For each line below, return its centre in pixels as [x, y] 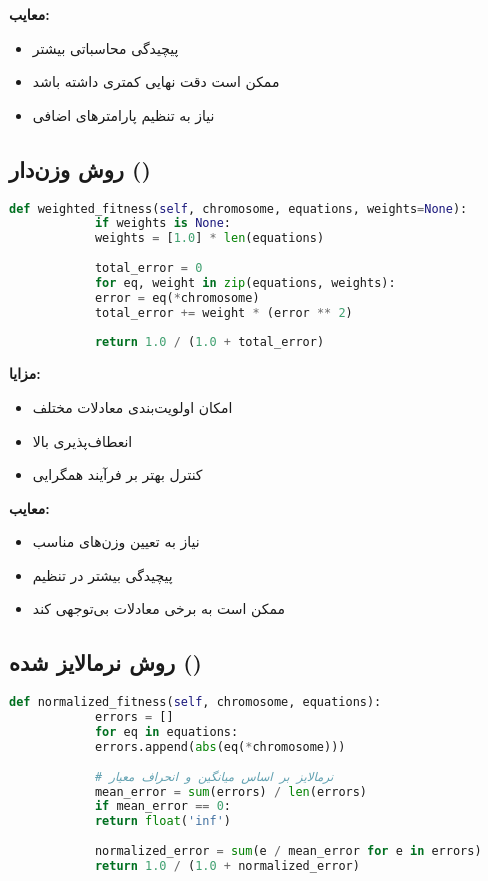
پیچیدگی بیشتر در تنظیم [102, 574]
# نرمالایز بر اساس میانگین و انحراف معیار [214, 776]
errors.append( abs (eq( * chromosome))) [220, 746]
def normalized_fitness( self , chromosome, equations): [195, 702]
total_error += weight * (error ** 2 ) [223, 312]
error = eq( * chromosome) [177, 297]
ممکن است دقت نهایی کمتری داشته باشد [156, 81]
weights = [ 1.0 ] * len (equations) [209, 238]
